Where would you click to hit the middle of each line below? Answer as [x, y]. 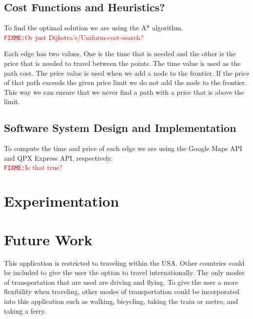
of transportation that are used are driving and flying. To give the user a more [121, 282]
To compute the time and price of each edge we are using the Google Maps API [123, 148]
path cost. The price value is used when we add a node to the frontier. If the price [127, 73]
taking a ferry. [25, 310]
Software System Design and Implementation [120, 128]
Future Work [48, 239]
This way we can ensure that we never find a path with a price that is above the [124, 92]
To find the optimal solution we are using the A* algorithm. [93, 28]
